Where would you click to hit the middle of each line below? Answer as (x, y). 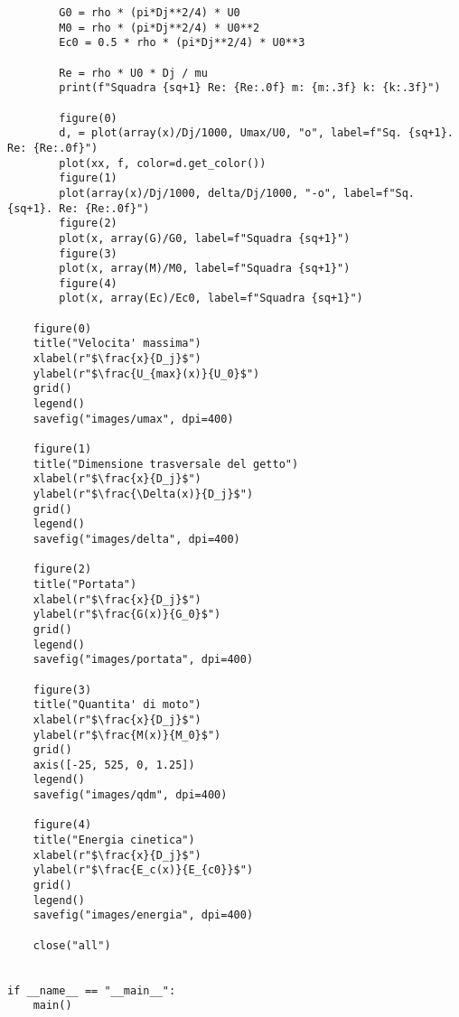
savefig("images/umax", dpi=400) (133, 419)
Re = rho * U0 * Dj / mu (133, 73)
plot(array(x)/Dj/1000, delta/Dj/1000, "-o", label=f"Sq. (237, 193)
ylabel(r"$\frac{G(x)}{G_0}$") (127, 615)
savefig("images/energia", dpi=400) (143, 915)
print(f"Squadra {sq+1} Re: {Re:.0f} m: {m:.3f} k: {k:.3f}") (250, 88)
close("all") (72, 945)
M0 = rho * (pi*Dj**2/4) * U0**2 (159, 28)
